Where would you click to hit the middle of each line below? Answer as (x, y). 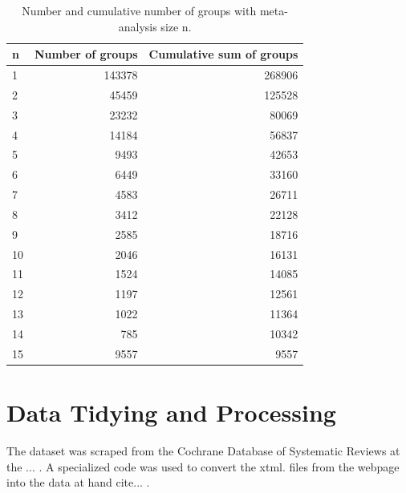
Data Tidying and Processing (171, 412)
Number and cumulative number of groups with (139, 10)
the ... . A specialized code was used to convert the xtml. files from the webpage (203, 466)
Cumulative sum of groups (223, 54)
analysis (138, 26)
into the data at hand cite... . (78, 482)
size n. (176, 26)
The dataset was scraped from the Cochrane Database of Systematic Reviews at (203, 451)
